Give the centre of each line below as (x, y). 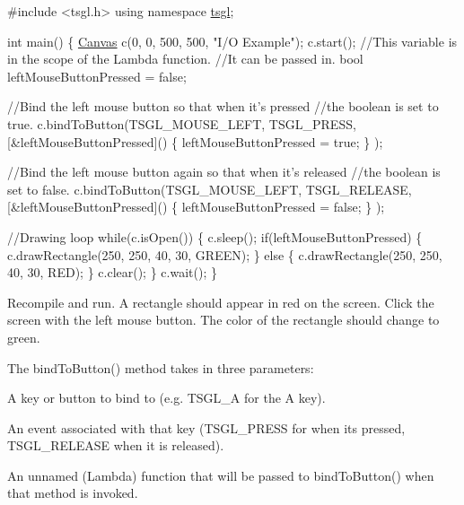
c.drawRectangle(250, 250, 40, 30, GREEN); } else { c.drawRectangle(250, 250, (225, 254)
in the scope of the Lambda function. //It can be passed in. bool (185, 59)
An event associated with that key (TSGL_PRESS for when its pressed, (206, 427)
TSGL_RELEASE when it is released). (116, 445)
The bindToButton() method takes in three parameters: (161, 367)
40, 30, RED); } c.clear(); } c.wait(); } (112, 272)
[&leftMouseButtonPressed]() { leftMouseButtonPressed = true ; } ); (195, 141)
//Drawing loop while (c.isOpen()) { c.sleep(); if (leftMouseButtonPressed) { (215, 236)
